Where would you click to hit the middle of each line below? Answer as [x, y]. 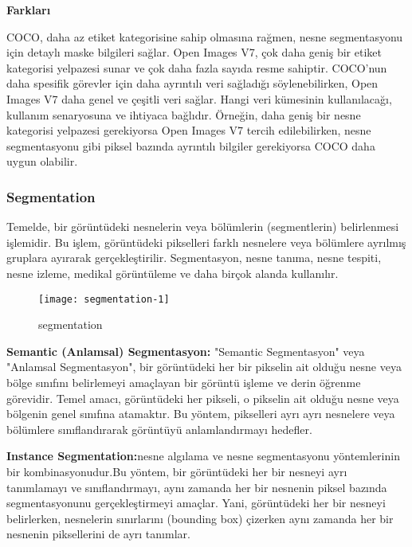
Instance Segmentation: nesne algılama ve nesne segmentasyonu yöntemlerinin [203, 456]
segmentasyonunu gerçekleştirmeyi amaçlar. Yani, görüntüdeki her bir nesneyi [196, 503]
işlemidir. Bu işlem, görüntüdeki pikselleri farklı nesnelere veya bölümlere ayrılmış [206, 242]
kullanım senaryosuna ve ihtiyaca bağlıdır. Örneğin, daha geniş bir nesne [184, 114]
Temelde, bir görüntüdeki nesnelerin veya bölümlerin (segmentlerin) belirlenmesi [203, 227]
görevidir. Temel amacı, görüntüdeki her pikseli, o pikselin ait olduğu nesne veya [203, 398]
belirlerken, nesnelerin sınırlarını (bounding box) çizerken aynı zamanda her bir [200, 518]
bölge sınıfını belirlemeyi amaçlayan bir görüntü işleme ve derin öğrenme [184, 382]
